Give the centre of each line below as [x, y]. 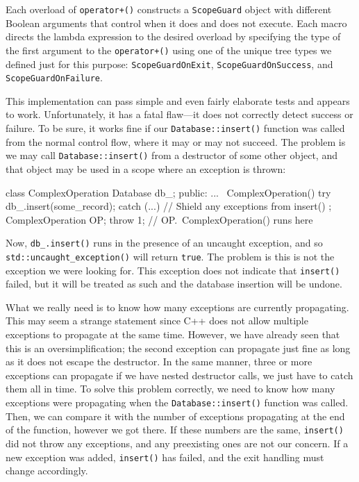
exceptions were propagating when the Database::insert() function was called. [177, 402]
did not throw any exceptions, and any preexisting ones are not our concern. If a [177, 443]
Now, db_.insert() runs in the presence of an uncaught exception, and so [164, 243]
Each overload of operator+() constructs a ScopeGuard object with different [169, 9]
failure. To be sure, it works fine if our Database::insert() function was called [175, 128]
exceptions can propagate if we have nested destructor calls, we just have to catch [179, 375]
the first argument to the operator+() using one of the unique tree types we [169, 50]
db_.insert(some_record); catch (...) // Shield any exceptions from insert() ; [169, 206]
